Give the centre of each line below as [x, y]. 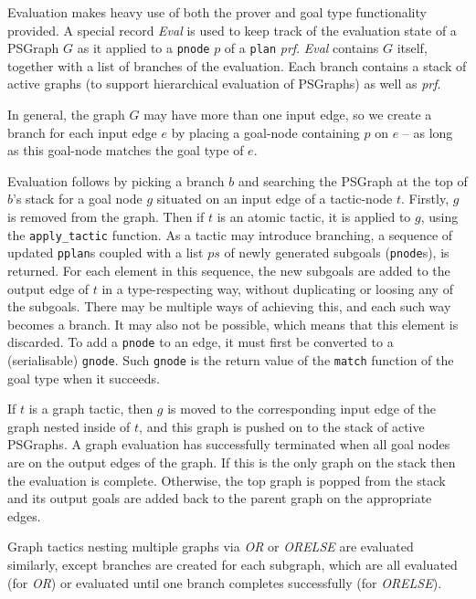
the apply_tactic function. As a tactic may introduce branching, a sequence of [230, 234]
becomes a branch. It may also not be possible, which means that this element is [233, 324]
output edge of [48, 288]
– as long [428, 132]
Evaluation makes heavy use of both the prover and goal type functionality [217, 12]
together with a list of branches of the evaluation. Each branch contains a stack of [237, 65]
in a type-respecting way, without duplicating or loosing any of [277, 288]
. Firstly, [425, 199]
